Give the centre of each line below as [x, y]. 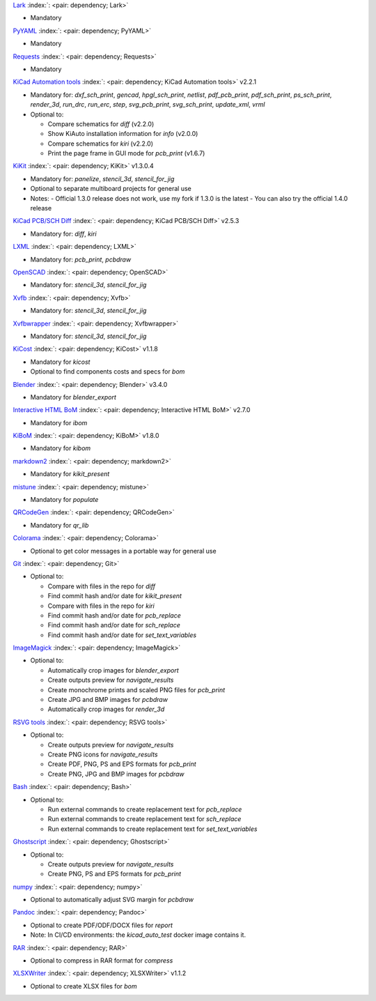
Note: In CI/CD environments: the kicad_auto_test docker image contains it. [138, 935]
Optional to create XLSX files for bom [84, 986]
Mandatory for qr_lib [60, 525]
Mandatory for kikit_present [70, 474]
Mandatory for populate [64, 500]
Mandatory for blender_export [73, 397]
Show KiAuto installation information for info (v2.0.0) [123, 134]
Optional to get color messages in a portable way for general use [123, 551]
